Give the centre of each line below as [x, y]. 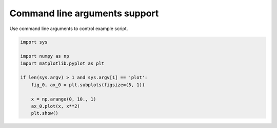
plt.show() [45, 113]
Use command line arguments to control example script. [69, 29]
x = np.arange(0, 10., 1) [64, 99]
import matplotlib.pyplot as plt [62, 63]
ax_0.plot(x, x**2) [56, 106]
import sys [34, 42]
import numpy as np [45, 56]
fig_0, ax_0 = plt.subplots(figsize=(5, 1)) [88, 85]
